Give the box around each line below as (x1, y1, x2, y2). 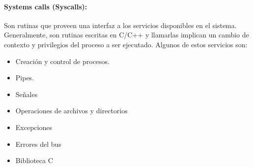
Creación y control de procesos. (15, 56, 110, 66)
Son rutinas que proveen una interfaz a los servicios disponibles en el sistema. (4, 20, 237, 30)
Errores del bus (15, 138, 61, 149)
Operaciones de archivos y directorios (15, 105, 128, 116)
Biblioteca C (15, 155, 53, 166)
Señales (15, 89, 38, 99)
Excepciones (15, 122, 52, 132)
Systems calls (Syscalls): (4, 1, 87, 11)
